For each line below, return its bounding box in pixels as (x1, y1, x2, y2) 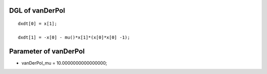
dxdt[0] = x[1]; (18, 21, 57, 26)
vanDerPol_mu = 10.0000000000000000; (21, 60, 107, 66)
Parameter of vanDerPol (9, 47, 85, 55)
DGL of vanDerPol (9, 6, 65, 15)
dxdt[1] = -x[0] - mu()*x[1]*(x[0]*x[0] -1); (18, 34, 131, 40)
